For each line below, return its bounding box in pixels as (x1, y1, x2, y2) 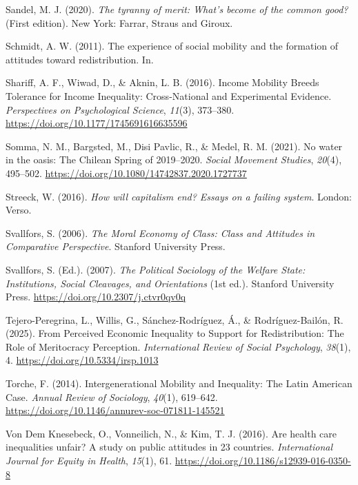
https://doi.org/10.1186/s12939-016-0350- (175, 453, 351, 468)
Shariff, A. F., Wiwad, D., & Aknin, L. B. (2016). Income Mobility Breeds (6, 75, 319, 90)
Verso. (6, 203, 32, 217)
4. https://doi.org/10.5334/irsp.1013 (6, 353, 159, 367)
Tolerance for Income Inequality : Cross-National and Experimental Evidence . (6, 88, 332, 103)
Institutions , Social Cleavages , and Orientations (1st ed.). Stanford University (6, 276, 335, 290)
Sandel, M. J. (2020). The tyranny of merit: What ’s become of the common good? (6, 2, 348, 16)
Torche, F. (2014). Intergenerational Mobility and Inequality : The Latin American (6, 376, 352, 391)
